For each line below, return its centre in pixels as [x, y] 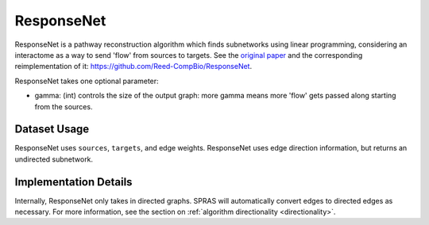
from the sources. [64, 106]
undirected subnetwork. [54, 159]
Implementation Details [73, 182]
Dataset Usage [52, 130]
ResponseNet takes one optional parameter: [87, 81]
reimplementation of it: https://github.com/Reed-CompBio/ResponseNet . [133, 67]
